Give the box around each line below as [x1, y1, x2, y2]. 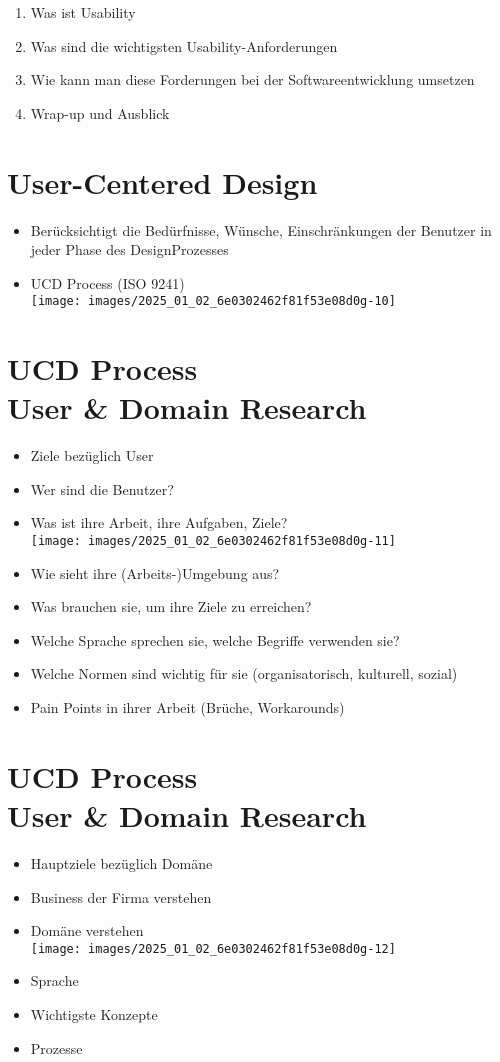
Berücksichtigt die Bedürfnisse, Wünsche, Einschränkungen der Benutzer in [30, 219, 492, 240]
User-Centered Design [7, 161, 318, 202]
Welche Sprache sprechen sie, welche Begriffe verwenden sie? [30, 629, 400, 650]
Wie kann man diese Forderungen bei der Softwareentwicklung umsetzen [30, 69, 475, 90]
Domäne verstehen [30, 920, 144, 941]
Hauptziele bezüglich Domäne [30, 852, 213, 873]
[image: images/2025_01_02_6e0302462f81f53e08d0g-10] [30, 294, 396, 309]
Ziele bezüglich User [30, 445, 154, 466]
